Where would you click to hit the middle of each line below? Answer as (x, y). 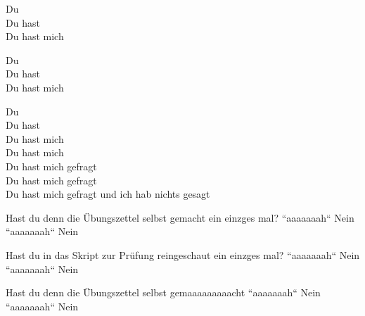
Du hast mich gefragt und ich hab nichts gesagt (108, 194)
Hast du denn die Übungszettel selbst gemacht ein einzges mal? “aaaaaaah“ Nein (180, 217)
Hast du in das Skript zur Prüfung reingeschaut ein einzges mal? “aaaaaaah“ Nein (183, 254)
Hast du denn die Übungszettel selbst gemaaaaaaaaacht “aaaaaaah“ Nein (163, 292)
